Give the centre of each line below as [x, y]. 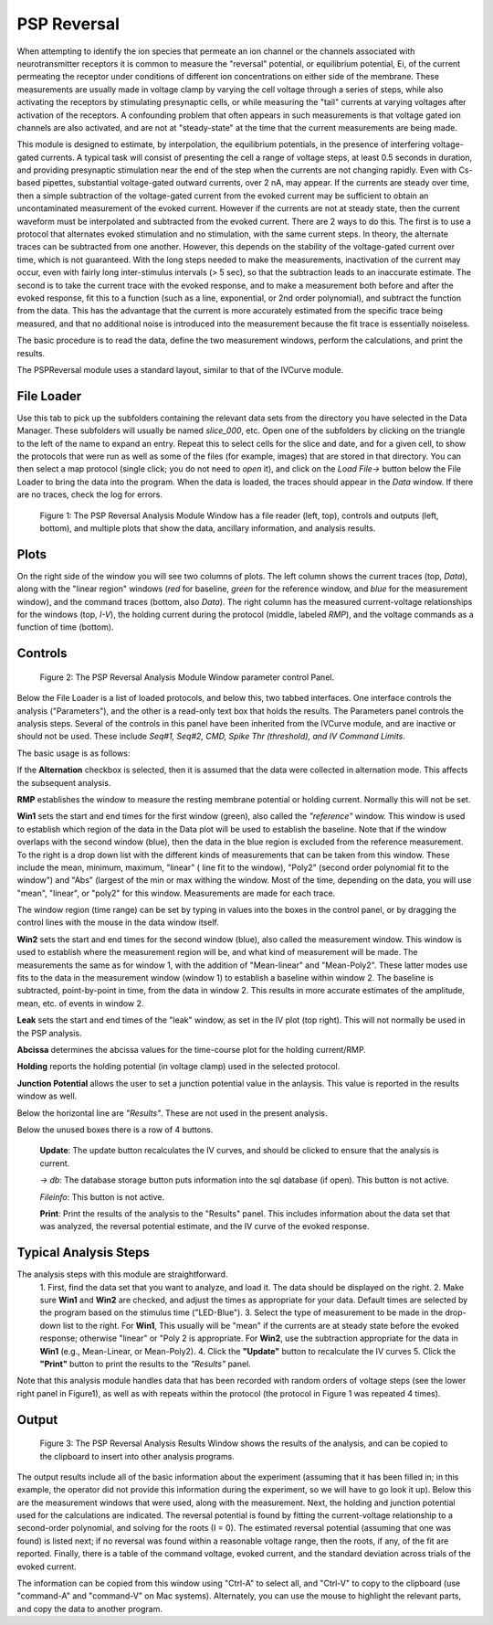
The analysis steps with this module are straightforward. [122, 1274]
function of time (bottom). [65, 627]
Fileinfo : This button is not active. [102, 1196]
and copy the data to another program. [90, 1609]
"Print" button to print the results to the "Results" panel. [145, 1364]
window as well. [47, 1096]
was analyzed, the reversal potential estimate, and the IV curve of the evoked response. [205, 1227]
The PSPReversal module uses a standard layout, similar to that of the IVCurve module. [180, 369]
